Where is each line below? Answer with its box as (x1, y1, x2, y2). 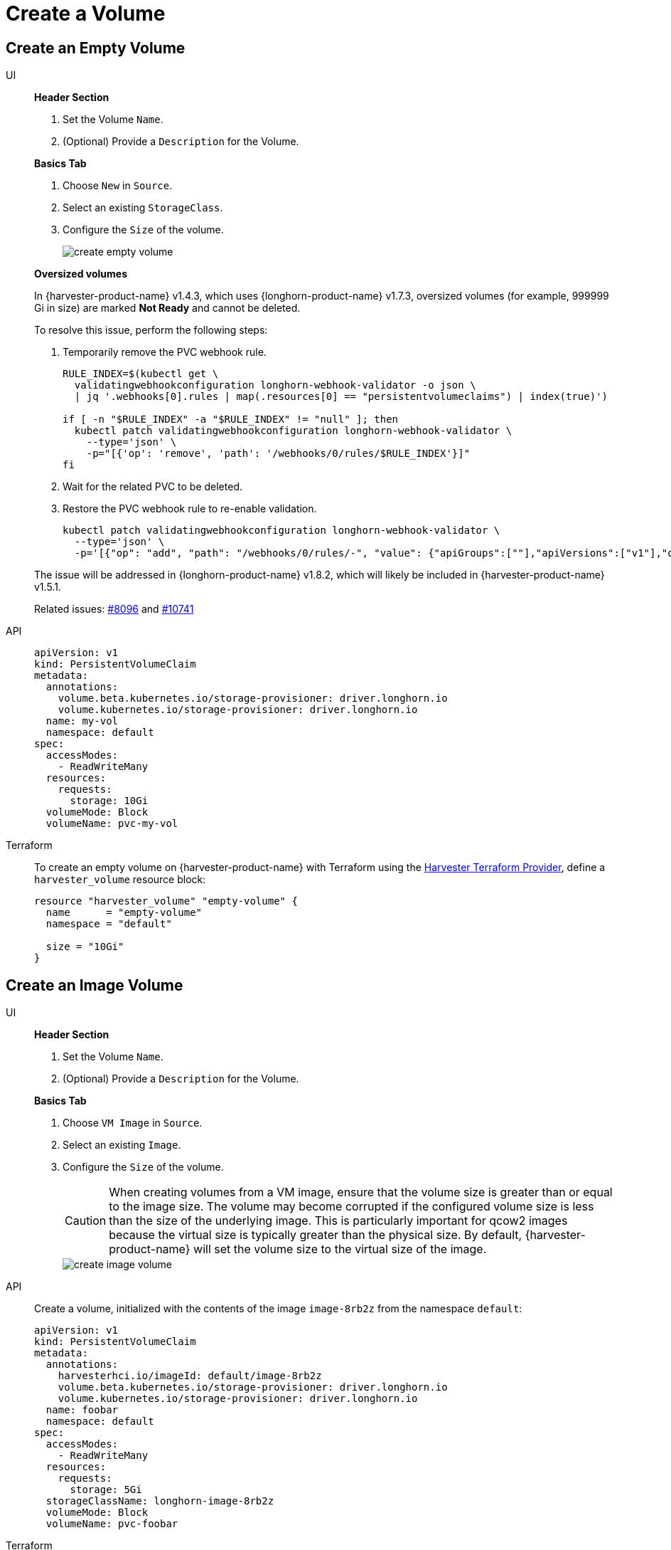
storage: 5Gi (70, 1484, 142, 1496)
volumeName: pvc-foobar (45, 1518, 178, 1530)
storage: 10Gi (70, 795, 149, 807)
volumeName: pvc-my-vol (45, 818, 178, 830)
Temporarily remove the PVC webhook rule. (63, 346, 267, 359)
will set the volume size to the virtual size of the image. (193, 1242, 487, 1257)
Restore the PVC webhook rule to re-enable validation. (63, 502, 317, 515)
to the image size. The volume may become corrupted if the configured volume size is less (109, 1199, 594, 1214)
